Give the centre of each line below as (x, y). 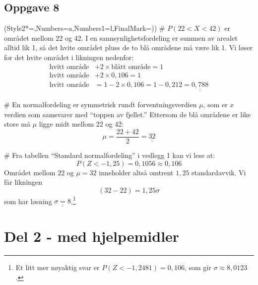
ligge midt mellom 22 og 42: (81, 124)
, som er (215, 105)
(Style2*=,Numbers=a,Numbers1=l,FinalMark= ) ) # (85, 28)
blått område (131, 67)
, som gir (198, 267)
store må (17, 124)
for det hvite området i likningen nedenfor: (69, 57)
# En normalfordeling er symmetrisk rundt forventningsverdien (100, 105)
